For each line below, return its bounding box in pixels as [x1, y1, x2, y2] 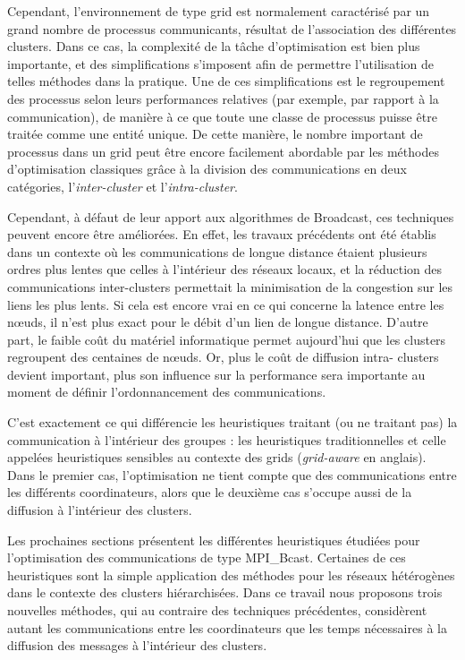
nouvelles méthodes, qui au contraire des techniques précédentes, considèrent [7, 601, 427, 619]
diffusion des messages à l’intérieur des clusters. [7, 636, 267, 655]
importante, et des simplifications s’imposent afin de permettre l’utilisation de [7, 54, 434, 73]
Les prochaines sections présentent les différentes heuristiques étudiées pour [7, 530, 420, 549]
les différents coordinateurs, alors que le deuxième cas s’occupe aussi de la [7, 483, 412, 501]
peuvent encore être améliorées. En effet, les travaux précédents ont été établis [7, 225, 436, 244]
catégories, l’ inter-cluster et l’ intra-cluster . [7, 176, 238, 195]
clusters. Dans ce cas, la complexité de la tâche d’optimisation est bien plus [7, 37, 420, 56]
